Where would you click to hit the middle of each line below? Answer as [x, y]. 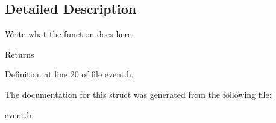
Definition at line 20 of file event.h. [69, 74]
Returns [20, 54]
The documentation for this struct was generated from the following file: [138, 94]
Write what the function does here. [70, 34]
